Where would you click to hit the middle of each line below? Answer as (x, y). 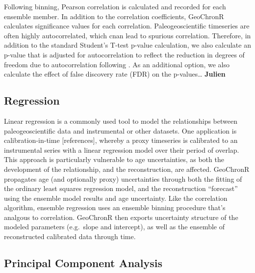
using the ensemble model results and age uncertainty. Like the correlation (116, 198)
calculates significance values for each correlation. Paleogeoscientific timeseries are (127, 26)
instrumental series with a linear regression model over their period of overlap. (122, 150)
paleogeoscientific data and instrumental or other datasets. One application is (120, 130)
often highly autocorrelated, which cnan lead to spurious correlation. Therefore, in (127, 35)
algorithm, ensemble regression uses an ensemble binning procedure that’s (115, 207)
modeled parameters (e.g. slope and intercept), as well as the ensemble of (115, 227)
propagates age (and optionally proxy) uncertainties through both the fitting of (123, 178)
